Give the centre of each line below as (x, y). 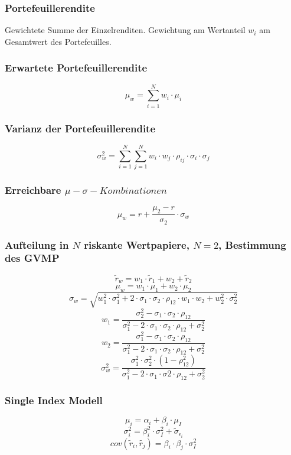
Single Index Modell (54, 400)
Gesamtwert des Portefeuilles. (58, 41)
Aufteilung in (37, 244)
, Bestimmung (252, 244)
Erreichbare (33, 190)
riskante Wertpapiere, (137, 244)
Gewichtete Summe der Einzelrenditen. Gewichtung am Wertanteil (125, 30)
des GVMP (32, 258)
